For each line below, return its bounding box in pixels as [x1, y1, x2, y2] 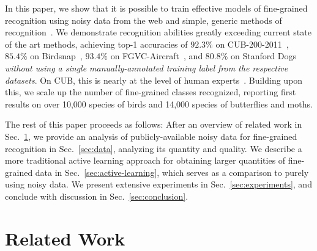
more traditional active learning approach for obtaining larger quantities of [5, 154, 286, 167]
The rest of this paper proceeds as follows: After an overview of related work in [5, 118, 302, 131]
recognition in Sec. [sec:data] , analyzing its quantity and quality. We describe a [5, 142, 302, 155]
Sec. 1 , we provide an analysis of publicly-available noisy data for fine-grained [5, 129, 297, 142]
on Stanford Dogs [231, 49, 296, 62]
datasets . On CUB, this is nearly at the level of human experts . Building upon [5, 73, 303, 86]
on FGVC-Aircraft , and [110, 49, 203, 62]
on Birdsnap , [30, 49, 83, 62]
